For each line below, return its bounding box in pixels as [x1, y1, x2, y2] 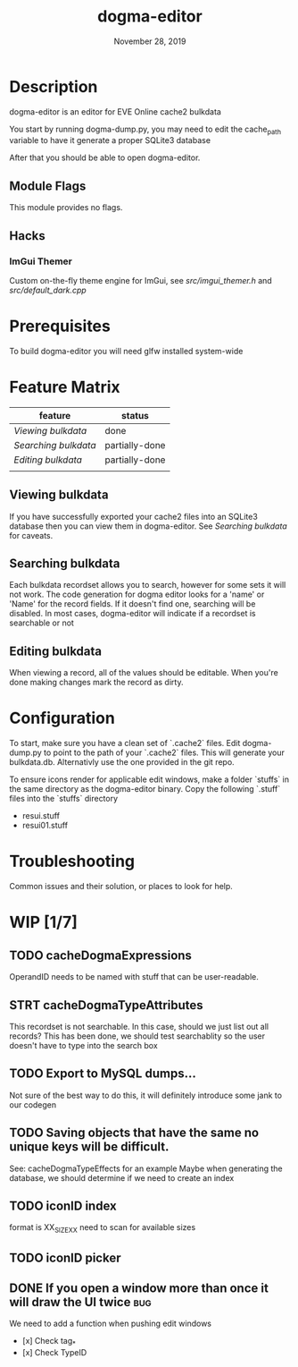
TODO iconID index [9, 1199, 118, 1213]
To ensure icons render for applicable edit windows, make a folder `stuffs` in [9, 774, 290, 785]
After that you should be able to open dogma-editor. [9, 152, 201, 163]
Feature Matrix [9, 378, 120, 397]
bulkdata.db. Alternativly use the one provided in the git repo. [9, 757, 235, 768]
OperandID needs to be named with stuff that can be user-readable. [9, 972, 259, 982]
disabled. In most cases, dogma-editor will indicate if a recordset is [9, 608, 256, 619]
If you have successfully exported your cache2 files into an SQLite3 [9, 511, 259, 522]
